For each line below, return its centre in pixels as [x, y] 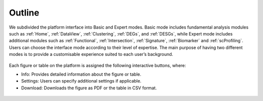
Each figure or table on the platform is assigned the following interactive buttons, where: [97, 65]
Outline [24, 13]
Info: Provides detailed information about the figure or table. [81, 74]
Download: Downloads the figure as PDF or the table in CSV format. [89, 88]
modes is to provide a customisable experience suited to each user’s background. [91, 54]
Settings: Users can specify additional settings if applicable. [81, 81]
